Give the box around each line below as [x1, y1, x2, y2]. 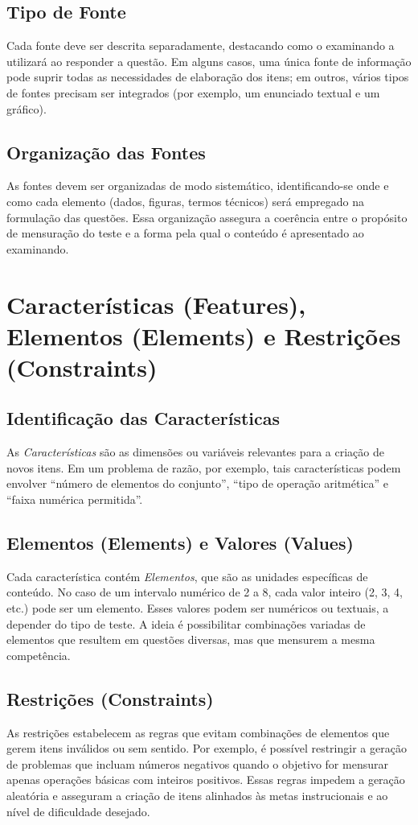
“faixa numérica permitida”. [6, 491, 143, 508]
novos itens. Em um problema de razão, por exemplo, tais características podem [6, 459, 401, 476]
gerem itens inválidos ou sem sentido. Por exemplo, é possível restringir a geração [6, 740, 407, 757]
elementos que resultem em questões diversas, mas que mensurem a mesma [6, 631, 375, 648]
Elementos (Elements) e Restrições [6, 319, 401, 352]
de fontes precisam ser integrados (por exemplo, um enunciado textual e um [6, 84, 380, 101]
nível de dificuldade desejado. [6, 802, 150, 819]
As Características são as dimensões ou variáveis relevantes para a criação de [6, 443, 384, 460]
